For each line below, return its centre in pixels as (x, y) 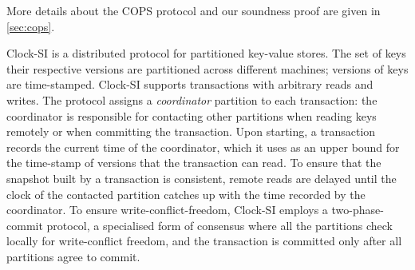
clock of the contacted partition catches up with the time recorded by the (186, 194)
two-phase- (358, 210)
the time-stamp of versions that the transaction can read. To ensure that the (194, 163)
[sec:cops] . (31, 26)
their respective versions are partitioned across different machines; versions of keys (207, 68)
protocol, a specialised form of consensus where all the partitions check (219, 225)
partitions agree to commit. (73, 256)
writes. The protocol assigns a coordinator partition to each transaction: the (192, 99)
